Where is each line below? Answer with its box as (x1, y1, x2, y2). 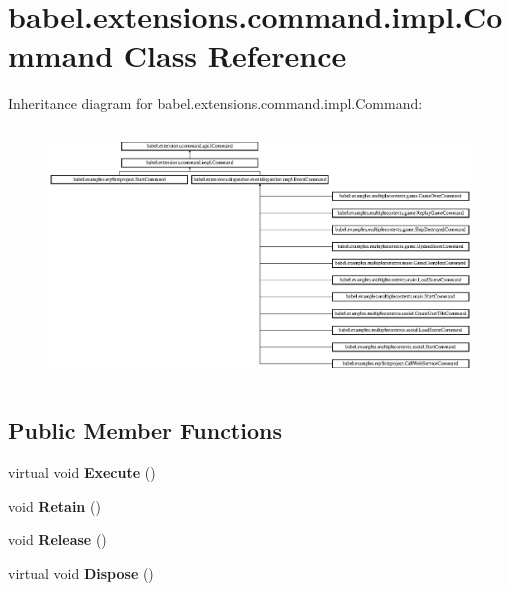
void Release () (8, 529, 107, 550)
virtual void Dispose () (8, 563, 154, 584)
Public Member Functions (8, 415, 282, 446)
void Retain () (8, 495, 101, 516)
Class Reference (123, 35, 347, 76)
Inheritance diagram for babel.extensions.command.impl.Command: (8, 93, 423, 114)
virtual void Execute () (8, 462, 156, 483)
